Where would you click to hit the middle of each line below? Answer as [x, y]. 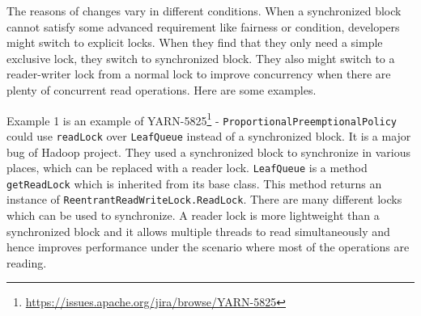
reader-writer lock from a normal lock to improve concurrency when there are [199, 74]
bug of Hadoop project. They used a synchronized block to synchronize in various [209, 152]
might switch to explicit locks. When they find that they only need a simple [195, 42]
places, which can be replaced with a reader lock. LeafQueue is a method [187, 168]
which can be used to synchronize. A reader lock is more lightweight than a [193, 215]
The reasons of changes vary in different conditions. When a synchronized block [204, 11]
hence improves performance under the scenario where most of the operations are [208, 247]
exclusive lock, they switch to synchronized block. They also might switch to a [201, 58]
